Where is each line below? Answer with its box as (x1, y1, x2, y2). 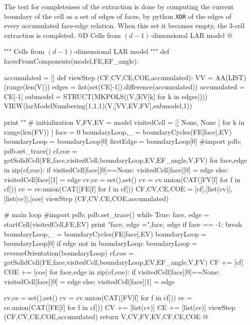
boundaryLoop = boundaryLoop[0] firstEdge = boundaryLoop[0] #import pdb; (4, 136, 241, 146)
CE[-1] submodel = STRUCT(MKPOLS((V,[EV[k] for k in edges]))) (4, 91, 208, 101)
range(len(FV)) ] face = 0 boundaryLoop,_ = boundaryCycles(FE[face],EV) (4, 126, 232, 137)
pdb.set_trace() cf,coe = (4, 145, 78, 155)
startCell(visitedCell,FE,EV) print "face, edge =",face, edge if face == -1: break (4, 219, 242, 229)
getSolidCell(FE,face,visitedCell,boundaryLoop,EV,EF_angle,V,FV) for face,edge (4, 155, 247, 165)
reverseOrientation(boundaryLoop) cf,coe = (4, 247, 134, 257)
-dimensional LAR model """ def (73, 46, 169, 56)
